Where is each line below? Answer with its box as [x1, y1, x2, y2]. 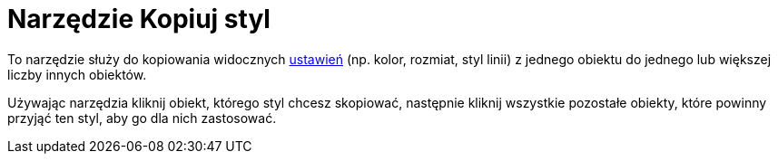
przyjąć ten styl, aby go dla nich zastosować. [7, 109, 277, 126]
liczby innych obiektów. [7, 66, 147, 82]
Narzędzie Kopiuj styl [7, 4, 271, 34]
